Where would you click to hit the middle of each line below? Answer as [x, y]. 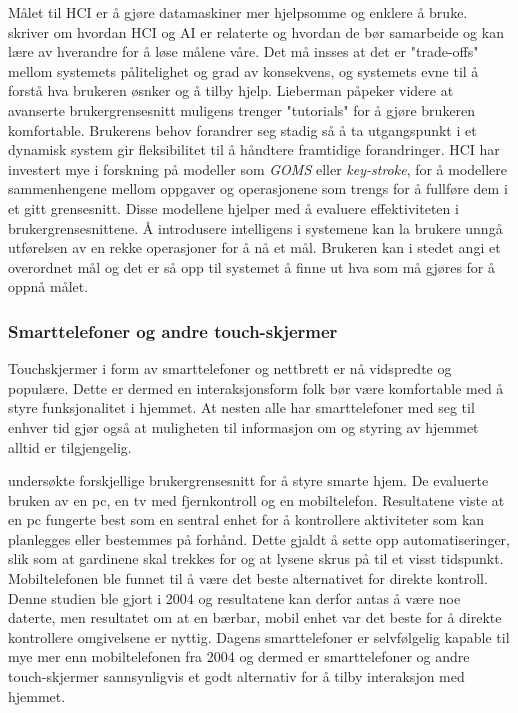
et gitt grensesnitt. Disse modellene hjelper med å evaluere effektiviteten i [233, 207]
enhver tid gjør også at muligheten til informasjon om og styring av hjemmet [243, 426]
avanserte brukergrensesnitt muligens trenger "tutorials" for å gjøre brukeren [242, 109]
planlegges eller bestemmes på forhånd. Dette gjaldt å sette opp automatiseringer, [259, 538]
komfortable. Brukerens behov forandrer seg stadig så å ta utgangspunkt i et [242, 129]
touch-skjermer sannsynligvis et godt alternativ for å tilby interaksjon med [236, 676]
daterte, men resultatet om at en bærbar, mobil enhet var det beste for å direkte [255, 617]
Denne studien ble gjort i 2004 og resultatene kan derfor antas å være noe [234, 597]
